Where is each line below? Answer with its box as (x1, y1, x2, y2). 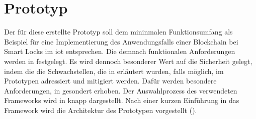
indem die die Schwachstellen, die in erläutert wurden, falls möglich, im (4, 65, 224, 76)
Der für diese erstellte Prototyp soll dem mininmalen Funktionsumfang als (4, 26, 233, 37)
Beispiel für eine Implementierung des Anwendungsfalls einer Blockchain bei (4, 36, 238, 46)
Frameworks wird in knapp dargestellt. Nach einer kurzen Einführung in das (4, 95, 239, 105)
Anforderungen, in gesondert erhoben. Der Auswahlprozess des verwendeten (4, 85, 237, 95)
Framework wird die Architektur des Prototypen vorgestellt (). (4, 104, 197, 115)
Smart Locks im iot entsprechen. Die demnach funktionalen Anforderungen (4, 46, 235, 56)
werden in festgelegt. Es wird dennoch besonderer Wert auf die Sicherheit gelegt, (4, 55, 252, 66)
